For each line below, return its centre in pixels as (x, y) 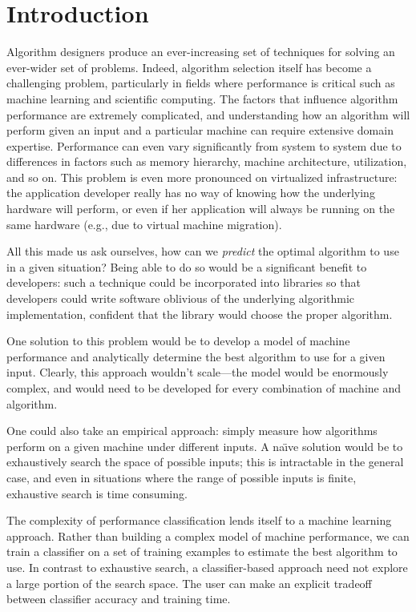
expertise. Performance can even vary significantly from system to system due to (204, 145)
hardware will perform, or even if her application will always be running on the (201, 209)
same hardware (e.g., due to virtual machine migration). (144, 224)
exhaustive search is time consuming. (97, 493)
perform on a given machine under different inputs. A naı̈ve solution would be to (205, 446)
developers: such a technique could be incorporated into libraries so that (184, 282)
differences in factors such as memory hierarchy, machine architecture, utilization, (207, 161)
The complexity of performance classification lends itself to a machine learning (199, 520)
